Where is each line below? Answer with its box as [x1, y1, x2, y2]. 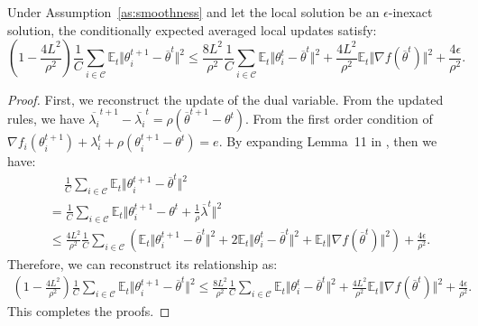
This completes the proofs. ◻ [7, 302, 170, 321]
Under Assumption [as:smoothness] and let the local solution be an [7, 3, 380, 21]
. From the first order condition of [245, 109, 433, 128]
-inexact [388, 3, 433, 21]
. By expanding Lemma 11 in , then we [218, 132, 437, 151]
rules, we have [7, 109, 85, 128]
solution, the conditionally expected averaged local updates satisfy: [7, 20, 377, 39]
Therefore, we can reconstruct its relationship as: [7, 254, 278, 273]
